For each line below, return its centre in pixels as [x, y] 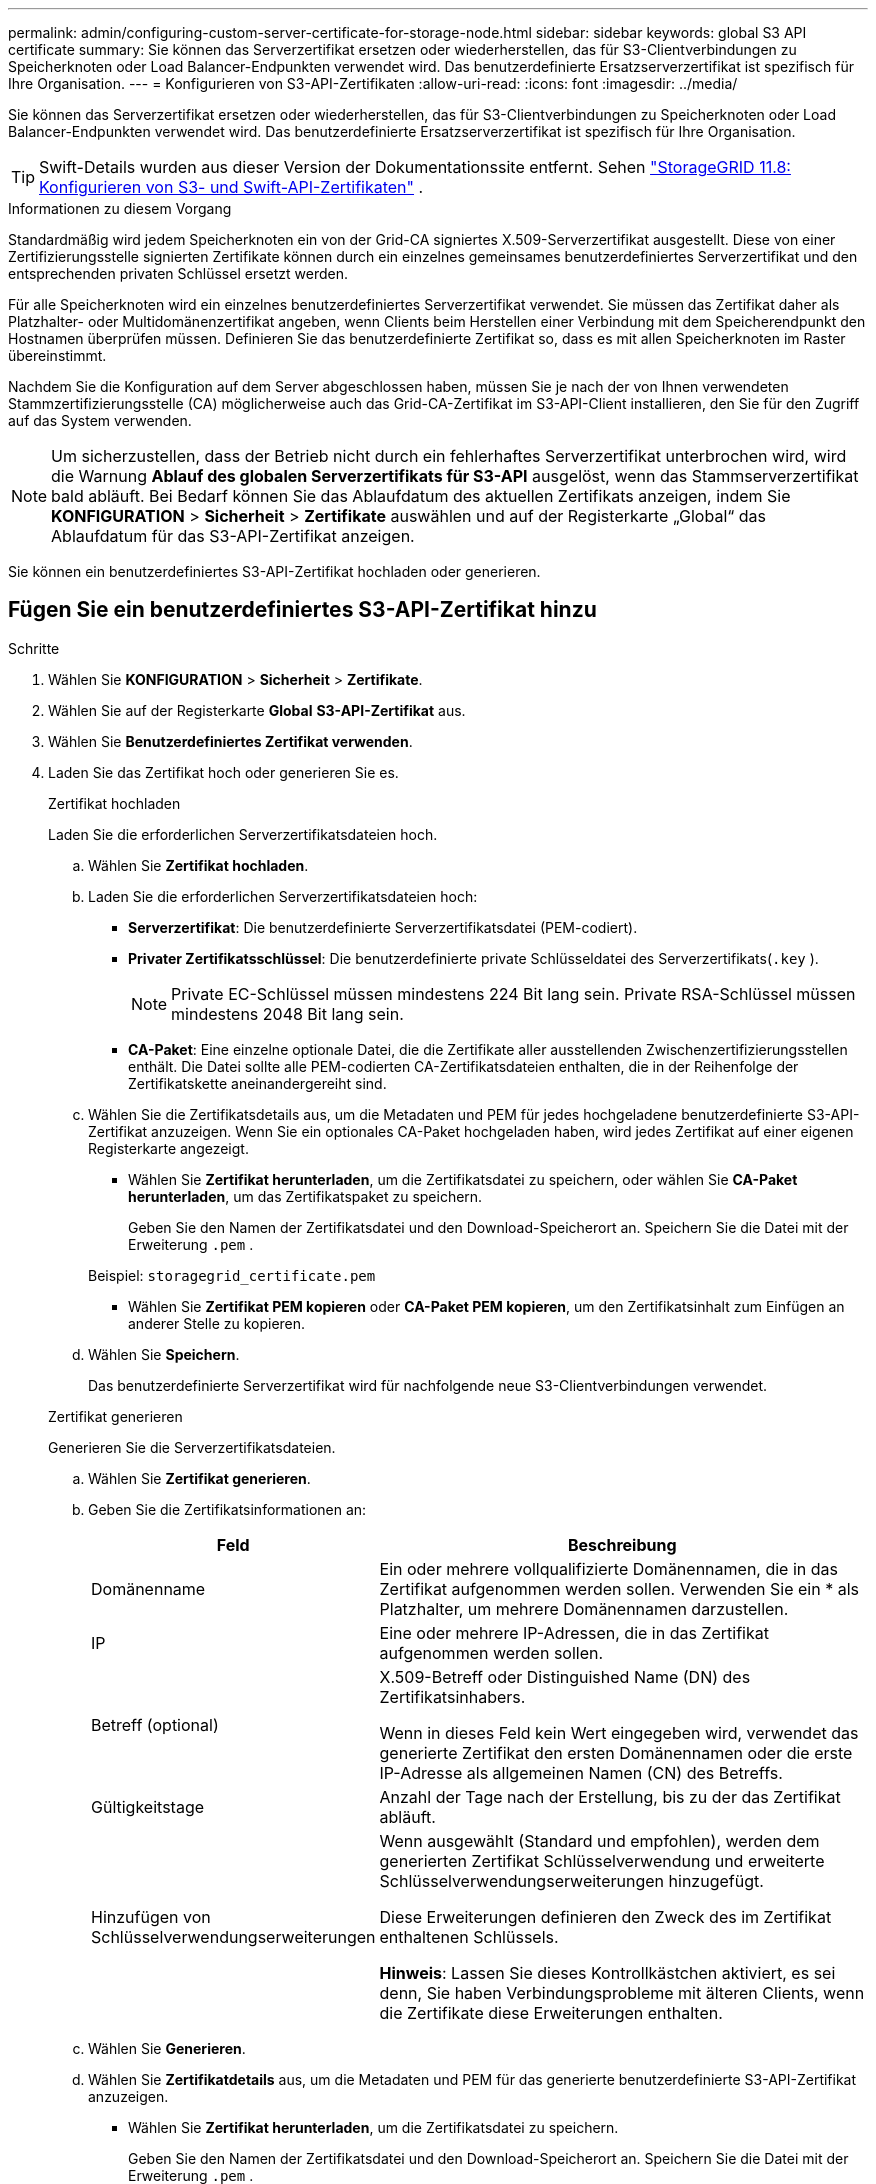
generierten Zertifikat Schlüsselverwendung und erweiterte [602, 1860]
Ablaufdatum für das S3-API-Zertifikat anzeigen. [233, 536]
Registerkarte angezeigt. [168, 1148]
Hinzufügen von [151, 1916]
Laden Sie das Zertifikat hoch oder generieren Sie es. [223, 772]
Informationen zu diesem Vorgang [120, 208]
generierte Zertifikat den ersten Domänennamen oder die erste [616, 1752]
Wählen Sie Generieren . [167, 2048]
